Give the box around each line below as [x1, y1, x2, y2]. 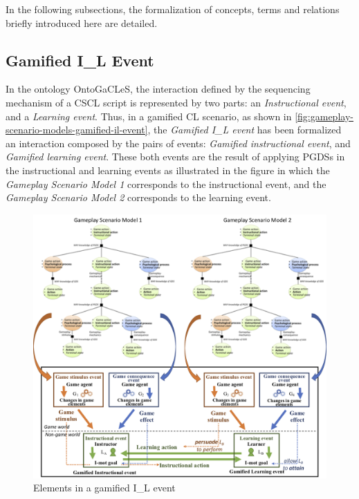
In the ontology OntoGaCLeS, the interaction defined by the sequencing [6, 82, 311, 96]
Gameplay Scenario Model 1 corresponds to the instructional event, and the [6, 176, 326, 191]
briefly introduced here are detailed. [6, 15, 158, 30]
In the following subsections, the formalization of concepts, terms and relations [6, 2, 340, 16]
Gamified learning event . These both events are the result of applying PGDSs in [6, 149, 345, 164]
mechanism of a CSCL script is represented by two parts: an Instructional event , [6, 95, 347, 109]
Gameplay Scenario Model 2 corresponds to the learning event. [6, 190, 271, 205]
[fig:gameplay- [295, 109, 353, 123]
